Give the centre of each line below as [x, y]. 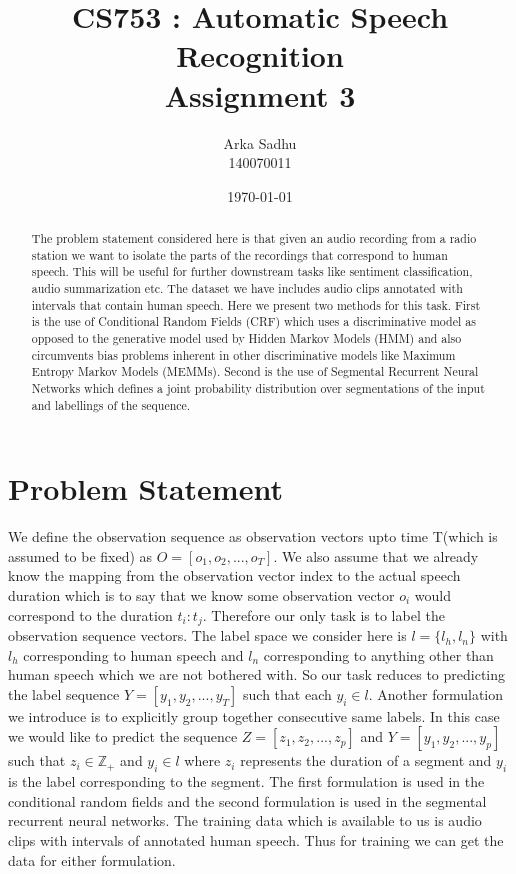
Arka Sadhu [260, 142]
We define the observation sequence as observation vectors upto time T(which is [253, 536]
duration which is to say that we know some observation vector [201, 595]
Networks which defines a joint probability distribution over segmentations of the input [258, 387]
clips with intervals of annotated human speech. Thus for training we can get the [256, 840]
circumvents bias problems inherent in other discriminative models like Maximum [243, 354]
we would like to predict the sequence [123, 736]
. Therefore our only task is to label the [323, 614]
